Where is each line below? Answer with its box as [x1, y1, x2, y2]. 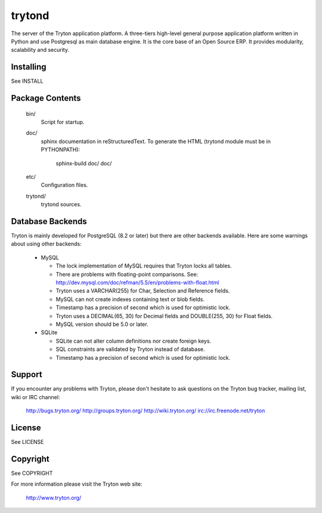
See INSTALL [11, 77, 44, 85]
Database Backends [11, 216, 87, 226]
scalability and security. [11, 46, 70, 54]
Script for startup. [41, 119, 85, 126]
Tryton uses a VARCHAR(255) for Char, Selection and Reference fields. [55, 287, 230, 294]
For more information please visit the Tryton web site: [11, 480, 143, 488]
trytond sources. [41, 201, 82, 208]
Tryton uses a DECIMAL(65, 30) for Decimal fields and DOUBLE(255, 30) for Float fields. [55, 312, 273, 319]
